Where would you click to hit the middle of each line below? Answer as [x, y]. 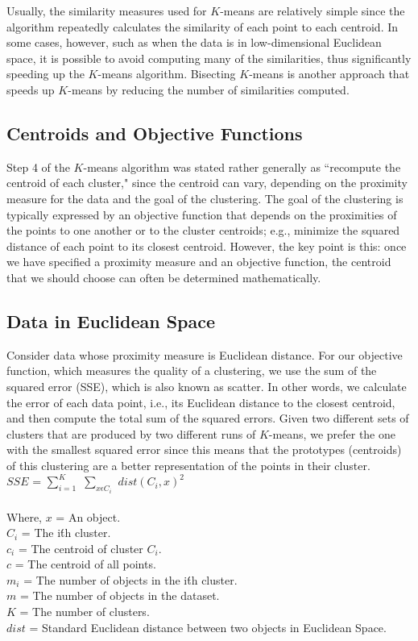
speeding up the [46, 74]
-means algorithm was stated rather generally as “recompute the [242, 166]
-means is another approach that [329, 74]
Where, [24, 516]
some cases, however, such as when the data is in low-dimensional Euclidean [194, 42]
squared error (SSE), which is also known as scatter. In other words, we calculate [207, 386]
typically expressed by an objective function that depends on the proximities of [202, 214]
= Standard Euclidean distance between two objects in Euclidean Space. [208, 627]
